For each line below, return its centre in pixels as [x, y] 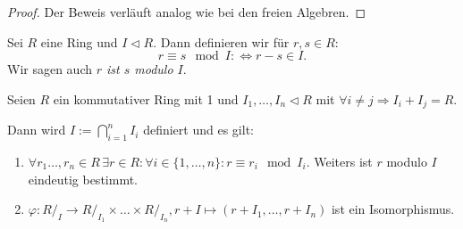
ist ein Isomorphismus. [393, 209]
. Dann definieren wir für [221, 41]
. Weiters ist [339, 162]
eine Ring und [79, 41]
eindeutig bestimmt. [83, 179]
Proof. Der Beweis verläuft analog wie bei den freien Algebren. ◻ [187, 12]
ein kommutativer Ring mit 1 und [146, 98]
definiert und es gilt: [198, 130]
